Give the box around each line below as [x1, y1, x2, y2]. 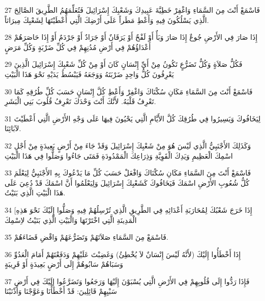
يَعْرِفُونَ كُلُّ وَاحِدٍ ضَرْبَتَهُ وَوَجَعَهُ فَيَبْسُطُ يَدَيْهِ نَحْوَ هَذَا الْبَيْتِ [5, 68, 174, 79]
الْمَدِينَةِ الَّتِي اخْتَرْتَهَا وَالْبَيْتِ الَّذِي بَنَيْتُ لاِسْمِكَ [5, 214, 137, 225]
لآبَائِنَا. [5, 123, 21, 134]
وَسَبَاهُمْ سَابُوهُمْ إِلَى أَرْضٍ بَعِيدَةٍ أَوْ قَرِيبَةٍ [5, 259, 124, 269]
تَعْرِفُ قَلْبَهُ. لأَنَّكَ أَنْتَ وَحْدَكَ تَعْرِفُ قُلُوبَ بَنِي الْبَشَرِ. [5, 96, 156, 107]
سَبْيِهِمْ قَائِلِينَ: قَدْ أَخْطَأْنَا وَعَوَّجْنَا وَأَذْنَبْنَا [5, 286, 117, 296]
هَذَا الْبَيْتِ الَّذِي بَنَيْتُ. [5, 187, 66, 198]
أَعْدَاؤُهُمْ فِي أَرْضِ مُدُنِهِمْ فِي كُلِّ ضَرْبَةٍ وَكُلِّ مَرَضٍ [5, 41, 151, 52]
